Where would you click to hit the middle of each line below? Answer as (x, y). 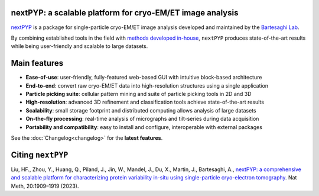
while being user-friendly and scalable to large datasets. (79, 46)
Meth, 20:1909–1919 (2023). (45, 186)
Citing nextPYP (40, 155)
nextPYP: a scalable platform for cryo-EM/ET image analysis (125, 13)
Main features (37, 63)
